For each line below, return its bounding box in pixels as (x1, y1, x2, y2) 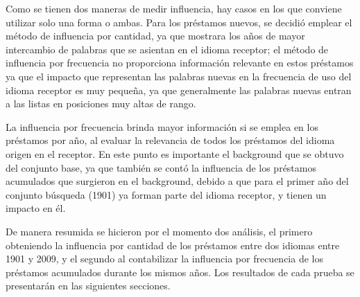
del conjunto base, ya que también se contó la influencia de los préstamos (6, 160, 316, 174)
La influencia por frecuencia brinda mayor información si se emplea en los (6, 119, 318, 134)
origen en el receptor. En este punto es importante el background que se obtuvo (6, 146, 344, 161)
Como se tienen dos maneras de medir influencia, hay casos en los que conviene (6, 1, 342, 15)
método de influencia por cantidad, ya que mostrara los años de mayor (6, 28, 305, 43)
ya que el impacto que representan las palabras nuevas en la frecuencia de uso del (6, 69, 352, 83)
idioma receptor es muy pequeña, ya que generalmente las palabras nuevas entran (6, 82, 352, 97)
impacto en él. (6, 201, 66, 215)
